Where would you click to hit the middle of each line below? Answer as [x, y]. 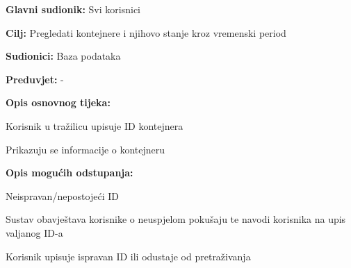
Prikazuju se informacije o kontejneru [85, 149]
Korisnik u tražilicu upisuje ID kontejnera [95, 125]
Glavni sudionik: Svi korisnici [73, 9]
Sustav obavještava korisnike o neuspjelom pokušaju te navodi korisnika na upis [176, 219]
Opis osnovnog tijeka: [58, 102]
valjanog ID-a [34, 232]
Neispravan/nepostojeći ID [62, 195]
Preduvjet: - [35, 79]
